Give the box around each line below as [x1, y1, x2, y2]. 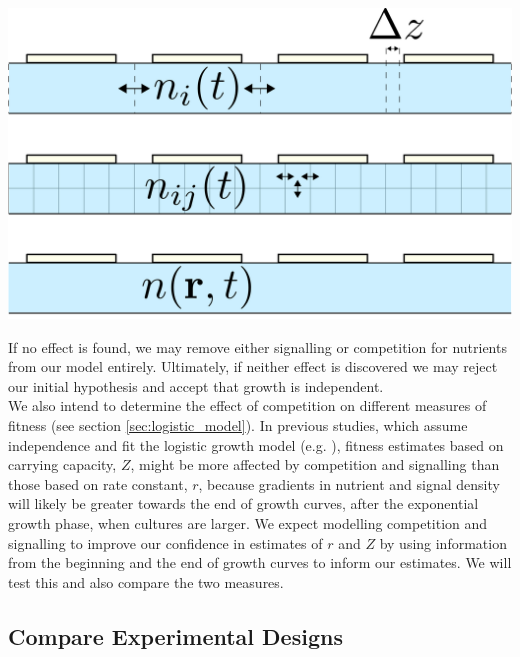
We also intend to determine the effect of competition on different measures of [8, 395, 487, 416]
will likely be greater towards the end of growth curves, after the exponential [8, 493, 479, 514]
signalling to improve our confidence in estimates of [8, 532, 323, 553]
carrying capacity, [8, 454, 117, 475]
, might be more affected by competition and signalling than [130, 454, 500, 475]
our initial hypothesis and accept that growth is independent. [8, 375, 384, 396]
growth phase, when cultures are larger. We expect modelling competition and [8, 513, 488, 533]
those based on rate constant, [8, 473, 188, 494]
